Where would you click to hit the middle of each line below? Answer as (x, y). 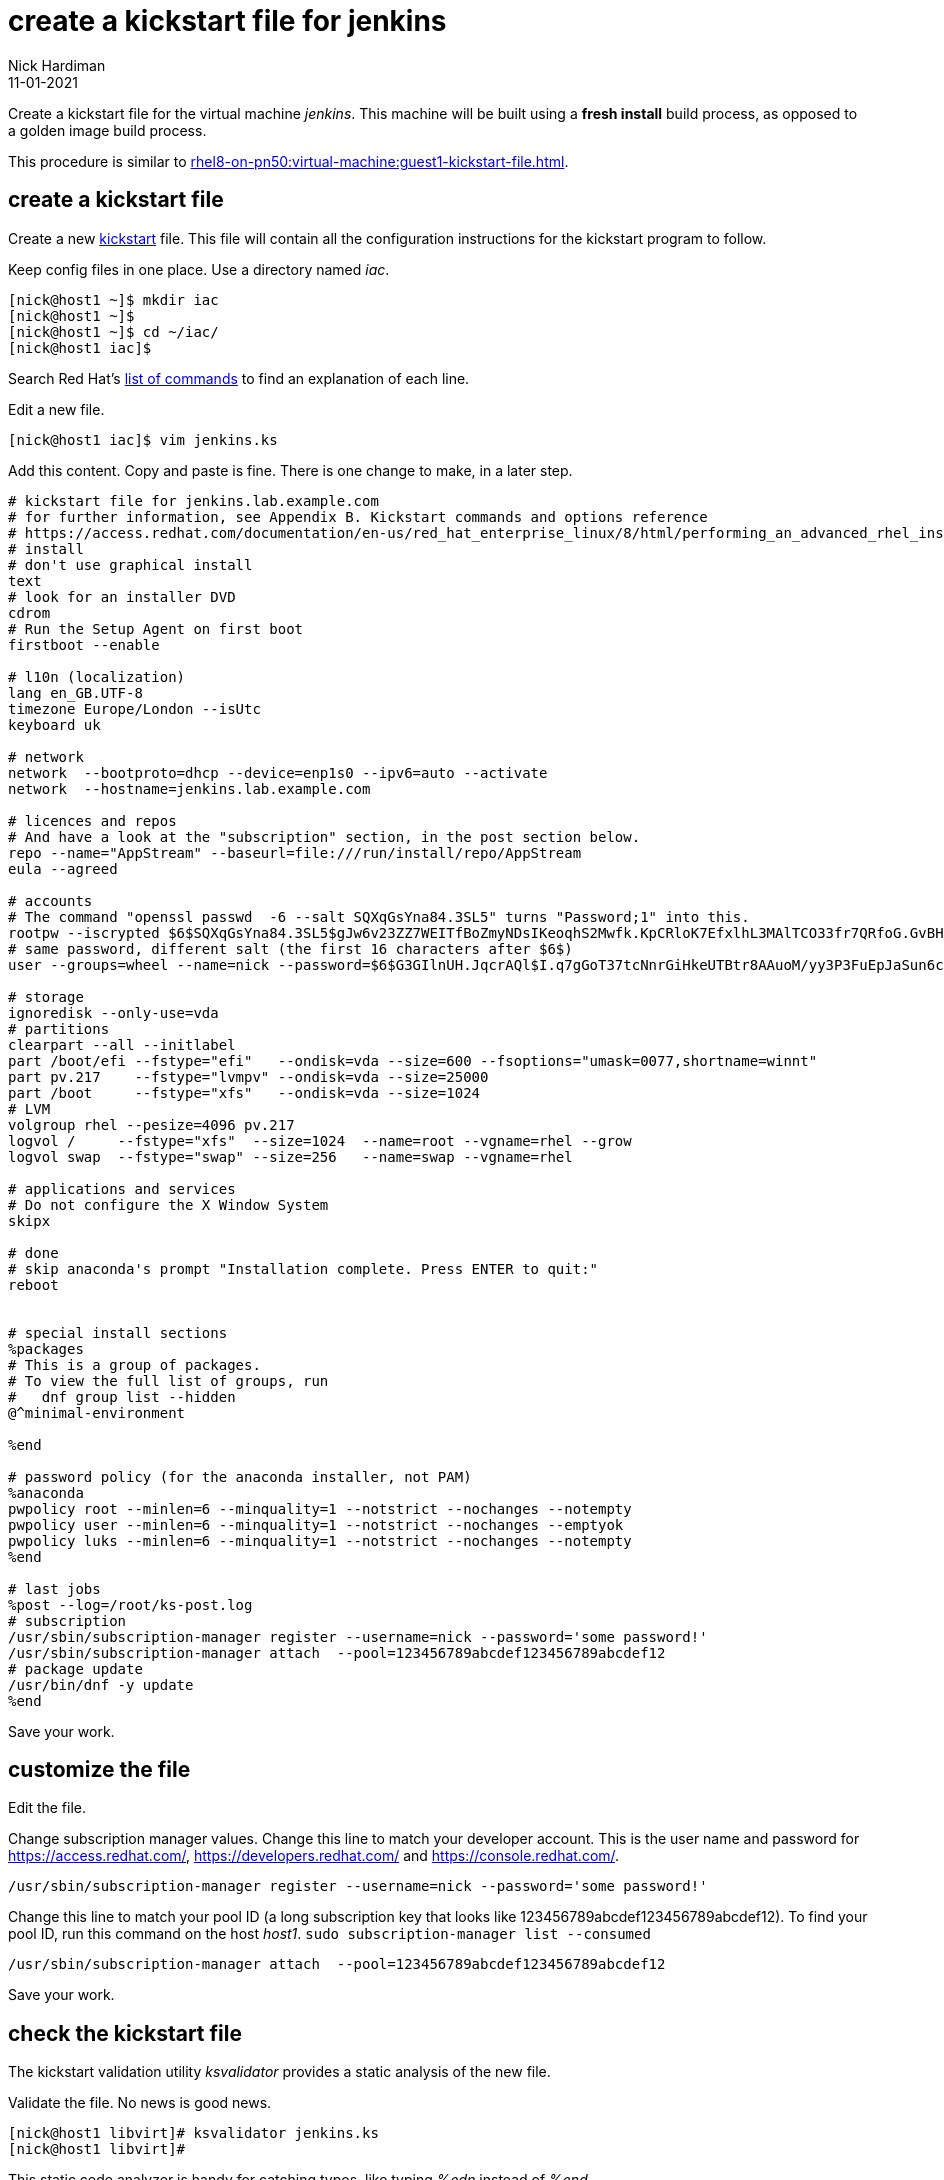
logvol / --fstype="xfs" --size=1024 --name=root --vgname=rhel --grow (320, 1140)
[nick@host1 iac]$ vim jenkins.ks (143, 439)
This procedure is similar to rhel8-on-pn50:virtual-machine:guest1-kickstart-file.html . (288, 161)
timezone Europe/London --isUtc (134, 708)
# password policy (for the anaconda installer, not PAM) (240, 1476)
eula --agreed (63, 868)
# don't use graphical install (130, 564)
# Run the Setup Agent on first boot (156, 628)
